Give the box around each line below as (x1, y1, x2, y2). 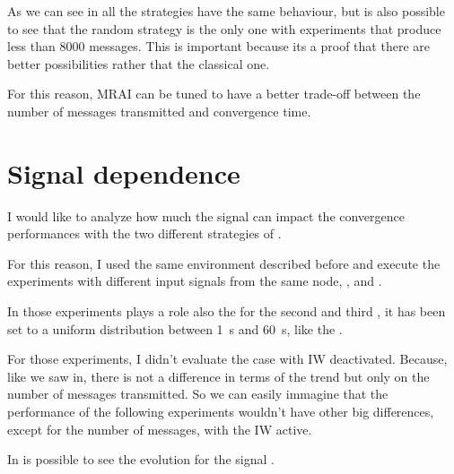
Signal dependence (7, 154, 240, 191)
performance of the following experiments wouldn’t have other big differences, (7, 402, 434, 421)
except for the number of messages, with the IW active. (7, 419, 312, 438)
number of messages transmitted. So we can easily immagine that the (7, 384, 389, 403)
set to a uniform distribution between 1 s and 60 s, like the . (7, 319, 343, 338)
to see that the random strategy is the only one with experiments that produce (7, 19, 441, 38)
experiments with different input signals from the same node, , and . (7, 271, 382, 290)
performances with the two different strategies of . (7, 224, 282, 243)
